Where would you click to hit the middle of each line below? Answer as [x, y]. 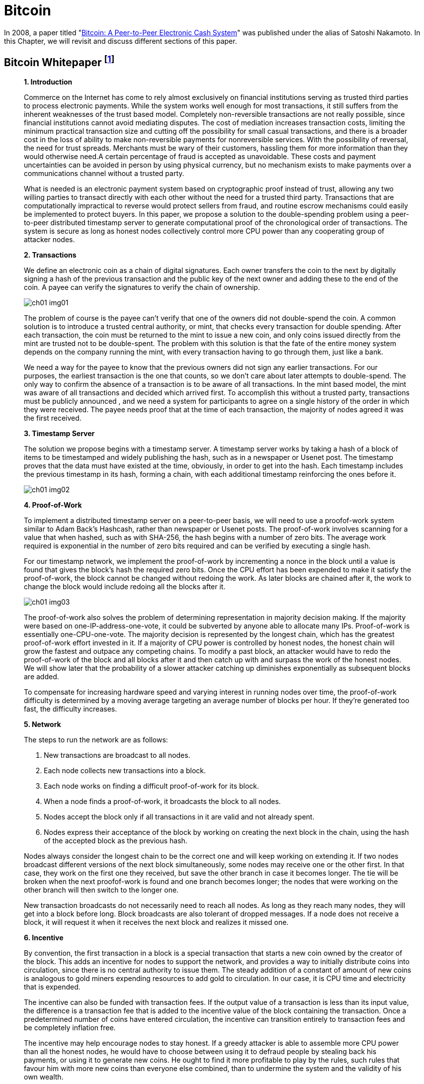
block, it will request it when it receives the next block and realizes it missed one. [156, 922]
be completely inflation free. [70, 1027]
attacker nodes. [49, 239]
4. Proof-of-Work [53, 505]
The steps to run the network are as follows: [96, 739]
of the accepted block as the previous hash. [116, 840]
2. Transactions [50, 255]
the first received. [53, 418]
